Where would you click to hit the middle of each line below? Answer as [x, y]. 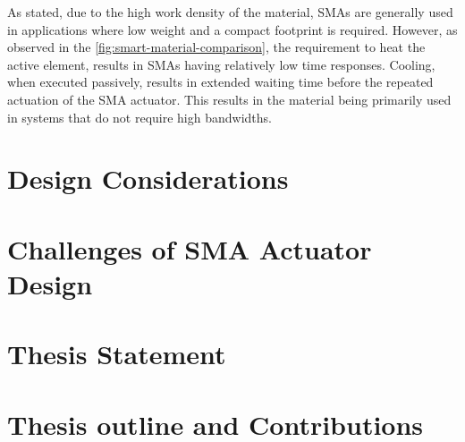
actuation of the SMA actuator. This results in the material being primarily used [229, 99]
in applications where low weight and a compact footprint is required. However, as [232, 29]
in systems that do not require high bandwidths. [139, 117]
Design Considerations [148, 178]
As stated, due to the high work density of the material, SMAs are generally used [230, 12]
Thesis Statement [117, 354]
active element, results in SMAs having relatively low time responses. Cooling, [221, 64]
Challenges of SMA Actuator [190, 248]
